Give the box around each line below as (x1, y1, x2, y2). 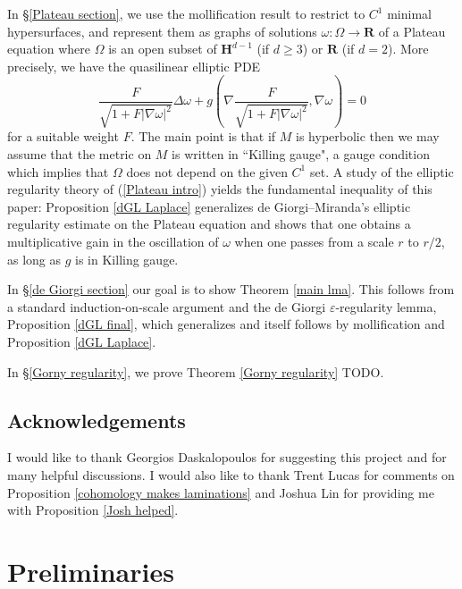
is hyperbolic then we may (296, 127, 440, 146)
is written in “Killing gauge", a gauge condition (172, 145, 430, 163)
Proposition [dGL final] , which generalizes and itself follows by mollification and (7, 315, 445, 333)
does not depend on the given (126, 162, 288, 181)
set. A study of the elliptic (309, 162, 454, 181)
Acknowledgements (7, 406, 186, 433)
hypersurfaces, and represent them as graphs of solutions (7, 21, 317, 40)
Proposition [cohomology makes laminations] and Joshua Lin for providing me (7, 483, 434, 501)
